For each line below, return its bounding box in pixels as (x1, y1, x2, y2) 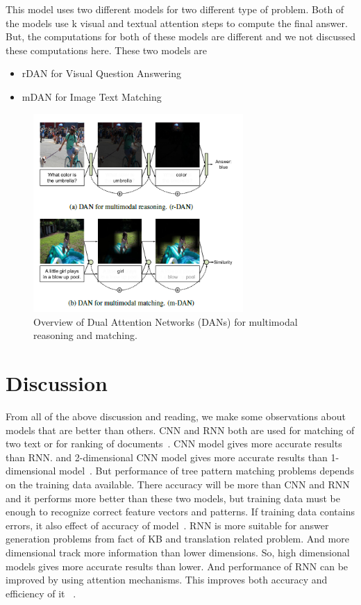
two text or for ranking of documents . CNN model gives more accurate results (6, 436, 342, 451)
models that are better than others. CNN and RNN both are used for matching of (6, 422, 355, 437)
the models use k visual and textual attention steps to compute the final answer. (6, 15, 348, 30)
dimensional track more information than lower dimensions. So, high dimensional (6, 545, 350, 560)
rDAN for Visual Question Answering (22, 66, 182, 81)
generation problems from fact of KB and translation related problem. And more (6, 531, 349, 546)
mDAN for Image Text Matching (22, 89, 162, 103)
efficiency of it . (6, 586, 76, 600)
